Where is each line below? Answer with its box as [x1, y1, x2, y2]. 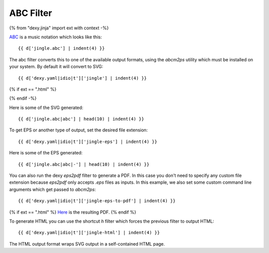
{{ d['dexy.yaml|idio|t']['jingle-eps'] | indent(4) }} [18, 138, 157, 144]
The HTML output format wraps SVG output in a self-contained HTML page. [9, 241, 165, 247]
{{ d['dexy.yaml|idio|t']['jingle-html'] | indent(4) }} [18, 230, 160, 236]
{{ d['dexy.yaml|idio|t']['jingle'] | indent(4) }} [18, 75, 147, 81]
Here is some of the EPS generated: [9, 150, 83, 156]
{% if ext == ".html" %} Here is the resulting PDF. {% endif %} [9, 209, 136, 215]
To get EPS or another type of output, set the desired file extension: [9, 127, 148, 133]
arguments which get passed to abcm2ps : [9, 186, 96, 192]
